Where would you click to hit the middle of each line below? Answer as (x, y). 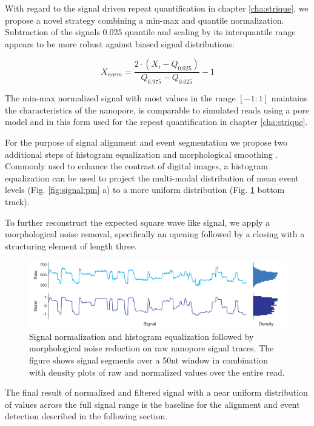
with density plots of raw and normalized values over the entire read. (157, 372)
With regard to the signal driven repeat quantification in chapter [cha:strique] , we (157, 8)
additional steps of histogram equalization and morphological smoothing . (142, 154)
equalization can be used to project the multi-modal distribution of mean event (152, 177)
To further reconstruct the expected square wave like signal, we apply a (138, 222)
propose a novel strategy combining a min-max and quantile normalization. (145, 20)
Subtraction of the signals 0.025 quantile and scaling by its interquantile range (150, 32)
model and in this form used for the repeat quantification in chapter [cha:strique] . (156, 122)
